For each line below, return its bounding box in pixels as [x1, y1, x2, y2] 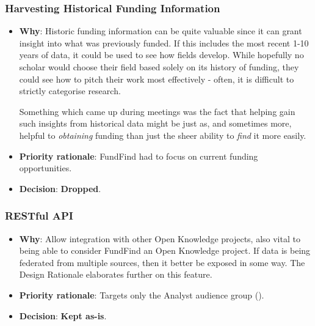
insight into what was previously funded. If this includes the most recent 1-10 [19, 36, 309, 49]
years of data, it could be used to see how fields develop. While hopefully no [19, 48, 304, 61]
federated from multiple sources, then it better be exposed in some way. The [19, 256, 305, 269]
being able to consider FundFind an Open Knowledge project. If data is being [19, 244, 311, 257]
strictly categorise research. [19, 84, 121, 97]
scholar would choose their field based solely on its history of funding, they [19, 61, 299, 73]
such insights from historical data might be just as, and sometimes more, [19, 117, 292, 130]
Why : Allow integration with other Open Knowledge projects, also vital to [19, 232, 300, 245]
